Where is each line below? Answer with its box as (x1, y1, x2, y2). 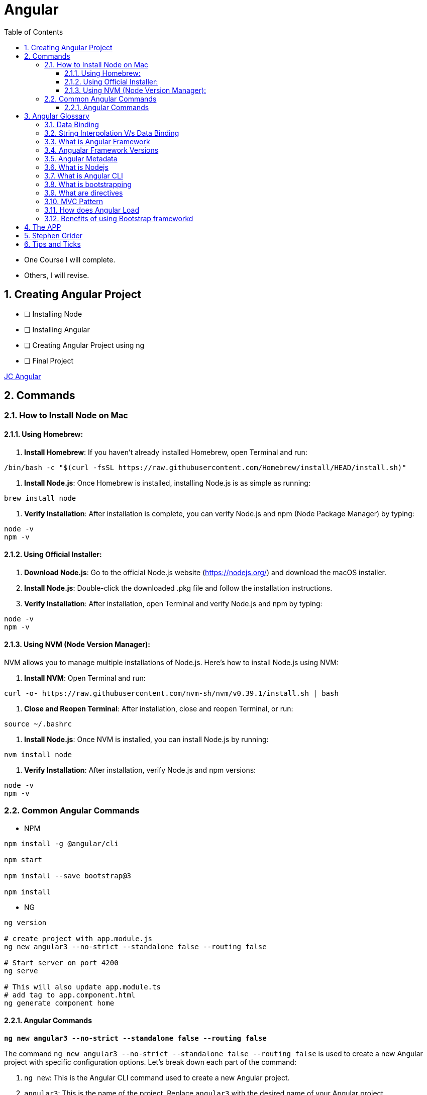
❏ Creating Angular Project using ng (24, 340, 145, 349)
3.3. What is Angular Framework (44, 137, 150, 146)
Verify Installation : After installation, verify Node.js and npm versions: (24, 766, 256, 775)
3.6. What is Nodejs (44, 162, 109, 171)
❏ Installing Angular (24, 325, 90, 334)
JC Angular (4, 372, 41, 381)
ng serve (4, 966, 38, 975)
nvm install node (4, 751, 72, 759)
